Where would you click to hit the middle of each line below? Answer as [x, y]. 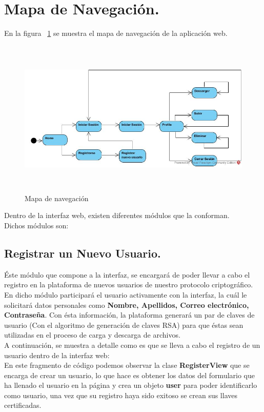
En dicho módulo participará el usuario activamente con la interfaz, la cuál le [126, 294]
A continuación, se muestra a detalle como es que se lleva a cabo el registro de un [132, 345]
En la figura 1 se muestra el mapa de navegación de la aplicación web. [116, 33]
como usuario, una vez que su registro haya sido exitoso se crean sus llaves [121, 395]
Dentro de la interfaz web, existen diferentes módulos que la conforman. [117, 215]
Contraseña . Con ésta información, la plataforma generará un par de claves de [129, 315]
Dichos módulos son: [36, 225]
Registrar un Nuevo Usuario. [83, 253]
